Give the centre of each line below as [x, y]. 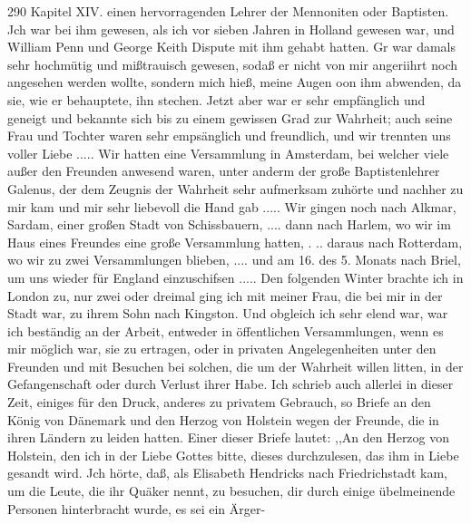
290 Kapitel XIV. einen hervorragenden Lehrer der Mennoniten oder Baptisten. [228, 11]
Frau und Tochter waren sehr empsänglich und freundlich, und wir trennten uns [229, 136]
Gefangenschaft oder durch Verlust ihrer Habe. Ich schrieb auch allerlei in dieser [231, 384]
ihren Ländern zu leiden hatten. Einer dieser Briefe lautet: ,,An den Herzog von [229, 437]
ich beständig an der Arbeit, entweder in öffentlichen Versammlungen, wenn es [226, 330]
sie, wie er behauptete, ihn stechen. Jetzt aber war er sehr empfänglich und [216, 99]
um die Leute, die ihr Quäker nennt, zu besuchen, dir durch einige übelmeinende [231, 491]
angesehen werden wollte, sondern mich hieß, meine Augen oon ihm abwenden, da [235, 82]
